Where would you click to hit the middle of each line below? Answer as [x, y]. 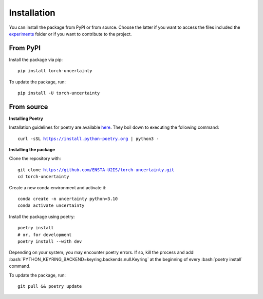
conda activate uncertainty [51, 206]
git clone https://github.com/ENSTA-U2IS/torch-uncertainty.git [96, 170]
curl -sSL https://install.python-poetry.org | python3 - [88, 139]
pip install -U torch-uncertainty [59, 93]
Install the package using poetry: [42, 217]
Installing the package [32, 150]
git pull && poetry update [50, 286]
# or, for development [45, 235]
